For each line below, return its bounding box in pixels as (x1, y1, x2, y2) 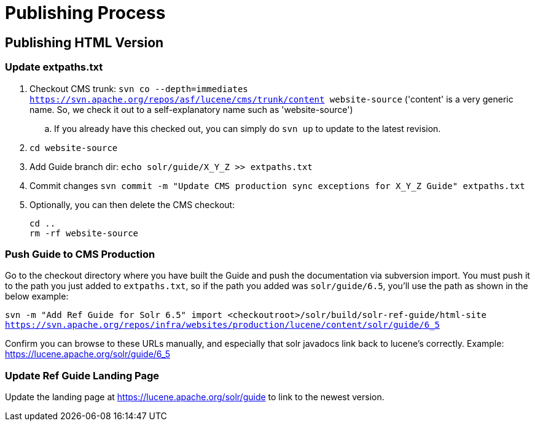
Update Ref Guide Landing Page (5, 369, 160, 382)
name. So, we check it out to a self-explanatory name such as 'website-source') (29, 104, 353, 115)
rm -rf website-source (29, 228, 139, 238)
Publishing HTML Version (5, 34, 164, 50)
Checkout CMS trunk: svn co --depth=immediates (29, 83, 248, 94)
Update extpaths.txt (5, 61, 103, 74)
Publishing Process (5, 2, 166, 23)
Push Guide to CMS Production (5, 247, 155, 260)
